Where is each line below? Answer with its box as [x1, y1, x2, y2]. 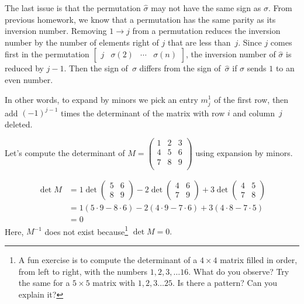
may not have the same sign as [151, 2, 261, 13]
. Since [238, 36, 262, 48]
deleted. [5, 118, 33, 130]
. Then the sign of [64, 62, 128, 74]
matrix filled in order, [220, 253, 298, 265]
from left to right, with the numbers [18, 265, 148, 277]
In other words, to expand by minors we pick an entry [5, 93, 198, 105]
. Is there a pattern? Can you [172, 277, 277, 289]
